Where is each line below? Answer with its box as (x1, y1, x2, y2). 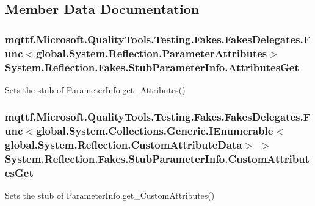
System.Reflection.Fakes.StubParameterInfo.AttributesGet (5, 59, 299, 74)
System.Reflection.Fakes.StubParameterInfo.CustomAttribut (5, 151, 310, 166)
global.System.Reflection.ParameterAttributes (35, 45, 267, 60)
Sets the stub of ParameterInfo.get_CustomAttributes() (5, 189, 215, 202)
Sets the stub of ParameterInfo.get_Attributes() (5, 83, 186, 96)
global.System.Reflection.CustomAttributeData (5, 137, 242, 152)
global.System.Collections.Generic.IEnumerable (35, 123, 273, 138)
